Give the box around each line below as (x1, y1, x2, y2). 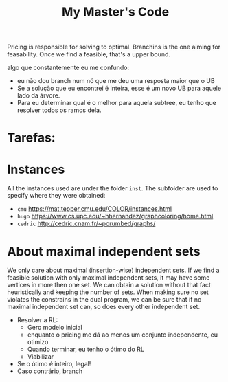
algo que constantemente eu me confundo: (7, 63, 129, 72)
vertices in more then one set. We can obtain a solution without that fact (7, 281, 212, 289)
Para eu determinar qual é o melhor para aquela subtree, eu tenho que (16, 99, 216, 107)
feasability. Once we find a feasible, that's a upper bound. (7, 50, 170, 58)
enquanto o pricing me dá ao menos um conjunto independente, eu (27, 330, 218, 339)
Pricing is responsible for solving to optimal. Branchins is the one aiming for (7, 43, 221, 52)
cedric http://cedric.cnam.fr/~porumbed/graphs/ (16, 219, 156, 227)
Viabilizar (27, 352, 54, 361)
